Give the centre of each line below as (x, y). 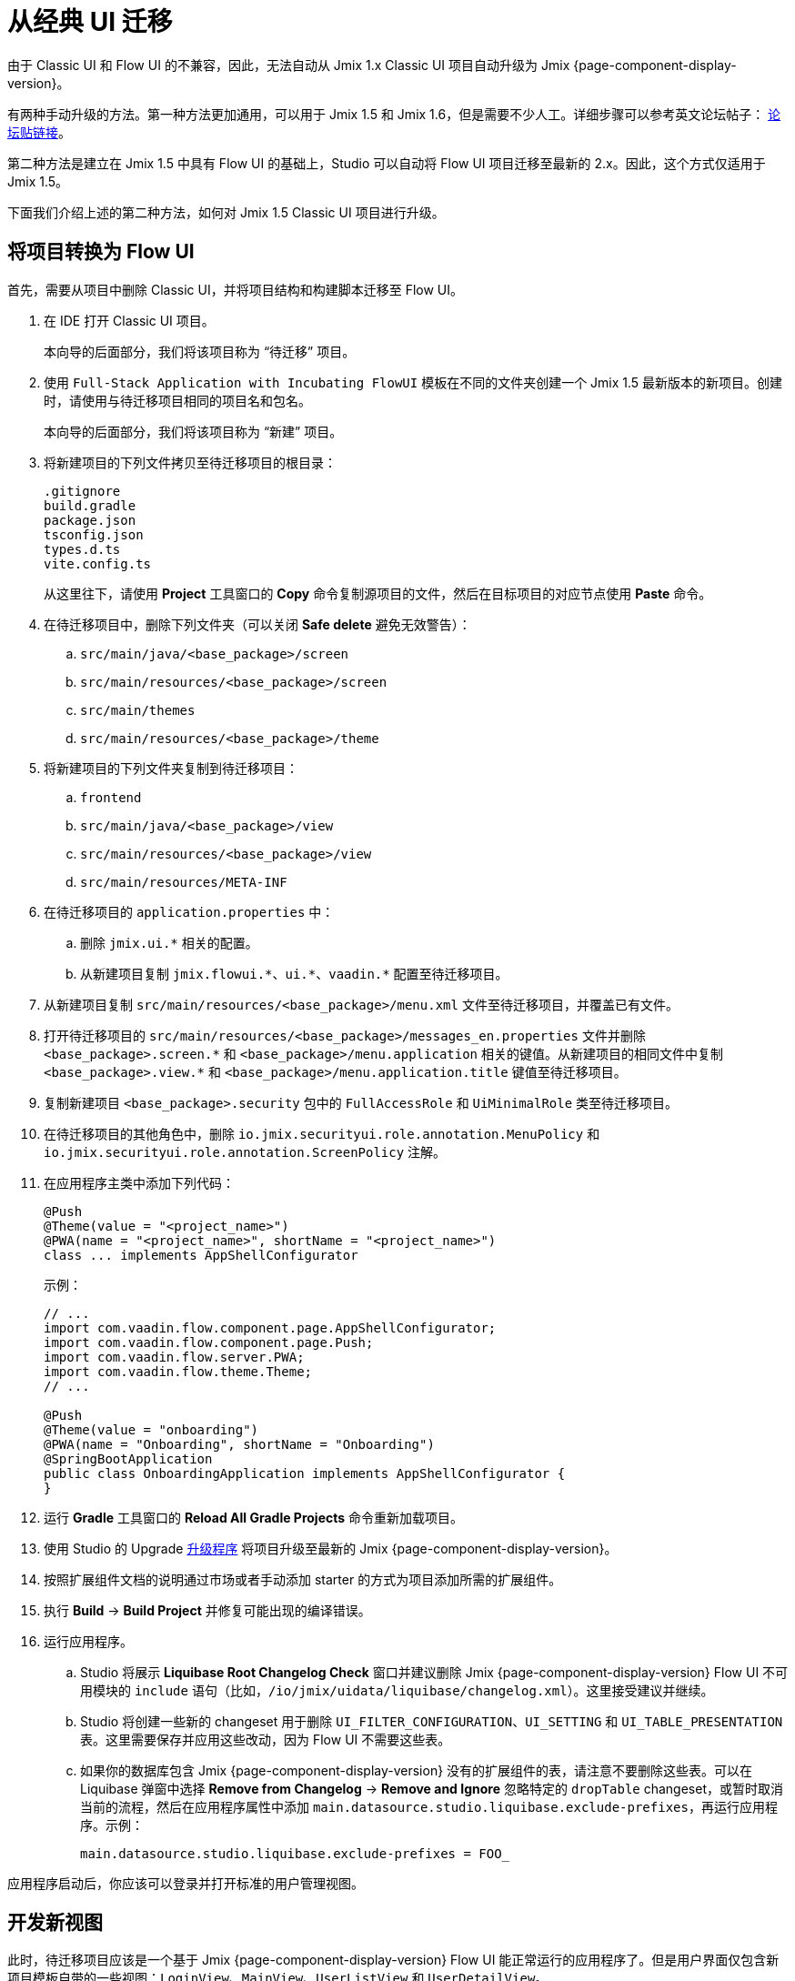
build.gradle (90, 505)
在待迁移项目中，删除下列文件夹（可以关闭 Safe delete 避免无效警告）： (257, 624)
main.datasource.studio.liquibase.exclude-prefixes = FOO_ (295, 1853)
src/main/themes (138, 710)
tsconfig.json (94, 534)
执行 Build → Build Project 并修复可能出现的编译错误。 (207, 1610)
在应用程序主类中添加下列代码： (139, 1182)
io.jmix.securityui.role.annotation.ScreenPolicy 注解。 (245, 1151)
